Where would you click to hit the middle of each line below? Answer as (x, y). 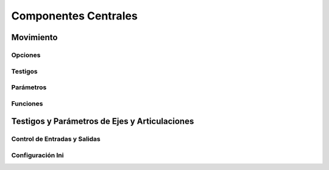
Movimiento (34, 37)
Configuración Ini (37, 155)
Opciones (26, 55)
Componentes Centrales (75, 16)
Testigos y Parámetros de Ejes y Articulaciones (103, 121)
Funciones (27, 103)
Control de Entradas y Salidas (56, 139)
